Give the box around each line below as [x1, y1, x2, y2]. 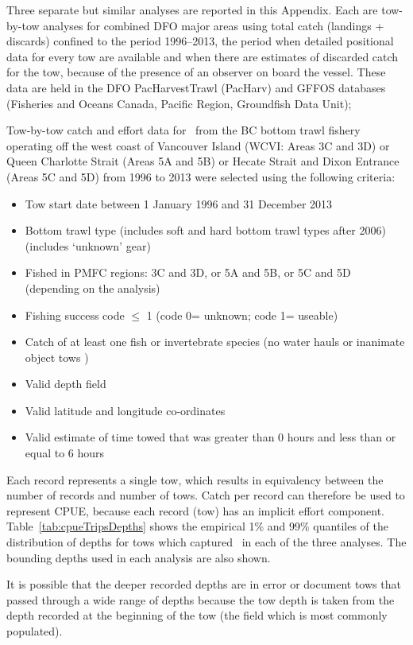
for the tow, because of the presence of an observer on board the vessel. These [6, 64, 386, 80]
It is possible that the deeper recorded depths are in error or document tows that [6, 576, 401, 593]
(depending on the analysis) [25, 279, 160, 296]
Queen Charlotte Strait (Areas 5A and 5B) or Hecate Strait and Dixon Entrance [6, 153, 399, 169]
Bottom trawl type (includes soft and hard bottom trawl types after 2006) [25, 222, 386, 239]
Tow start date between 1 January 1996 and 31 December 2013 [25, 195, 333, 212]
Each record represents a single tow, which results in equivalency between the [6, 471, 384, 488]
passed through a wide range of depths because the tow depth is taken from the [6, 591, 395, 608]
